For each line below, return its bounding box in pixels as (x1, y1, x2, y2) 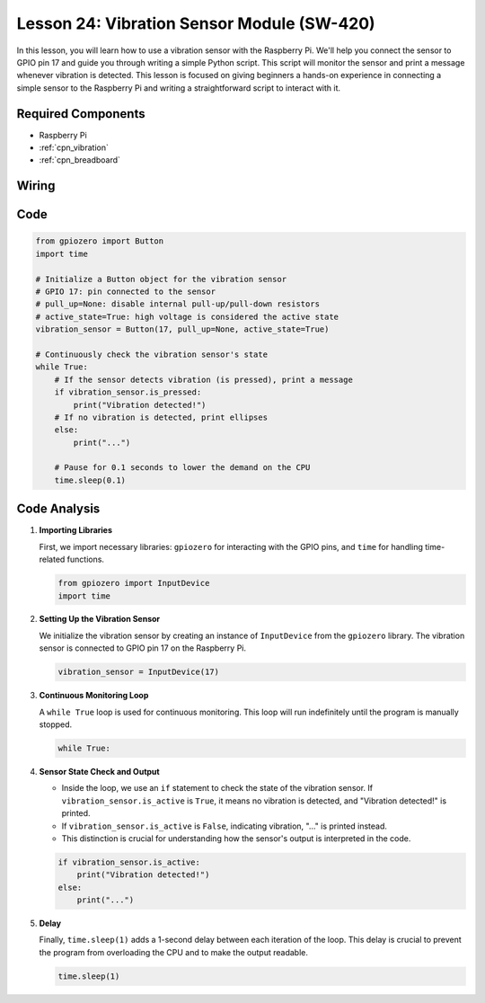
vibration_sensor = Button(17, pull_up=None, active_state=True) (35, 324, 330, 334)
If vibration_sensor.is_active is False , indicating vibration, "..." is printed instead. (61, 821, 388, 831)
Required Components (16, 106, 145, 121)
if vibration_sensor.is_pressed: (54, 387, 202, 397)
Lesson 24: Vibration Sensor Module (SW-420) (16, 13, 376, 33)
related (39, 554, 66, 565)
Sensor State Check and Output (39, 766, 161, 777)
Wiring (16, 178, 56, 193)
